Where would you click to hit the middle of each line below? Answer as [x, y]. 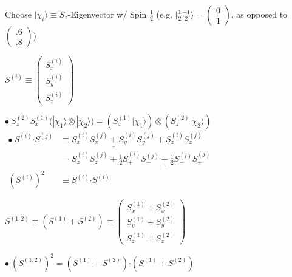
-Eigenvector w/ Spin [107, 14]
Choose [19, 14]
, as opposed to [259, 14]
